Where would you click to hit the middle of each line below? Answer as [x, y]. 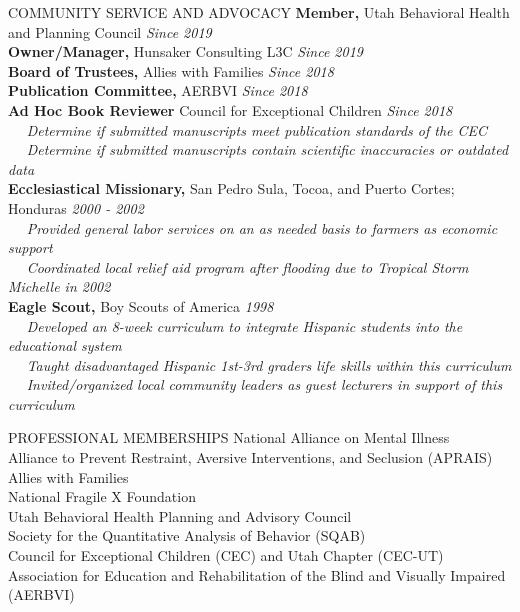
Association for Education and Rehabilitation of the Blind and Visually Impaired [257, 574]
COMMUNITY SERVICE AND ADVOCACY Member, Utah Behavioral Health [259, 12]
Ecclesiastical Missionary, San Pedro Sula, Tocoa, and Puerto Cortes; [231, 188]
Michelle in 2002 [59, 286]
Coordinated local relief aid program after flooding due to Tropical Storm [247, 266]
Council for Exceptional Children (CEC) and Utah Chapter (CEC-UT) [226, 555]
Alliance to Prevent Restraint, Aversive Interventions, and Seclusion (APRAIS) [250, 457]
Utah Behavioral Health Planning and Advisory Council [180, 515]
